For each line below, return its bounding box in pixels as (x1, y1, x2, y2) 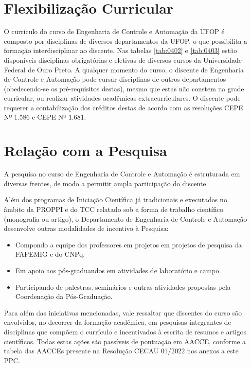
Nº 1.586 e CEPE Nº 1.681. (4, 112, 86, 122)
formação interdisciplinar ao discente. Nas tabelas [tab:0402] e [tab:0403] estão (4, 45, 237, 55)
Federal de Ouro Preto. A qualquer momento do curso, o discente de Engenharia (4, 64, 244, 74)
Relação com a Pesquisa (4, 140, 167, 160)
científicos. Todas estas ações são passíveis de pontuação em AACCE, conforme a (4, 336, 246, 346)
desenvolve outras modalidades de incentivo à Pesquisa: (4, 223, 169, 233)
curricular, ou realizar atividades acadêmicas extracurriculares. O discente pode (4, 93, 241, 103)
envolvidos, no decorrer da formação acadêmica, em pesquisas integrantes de (4, 317, 231, 327)
